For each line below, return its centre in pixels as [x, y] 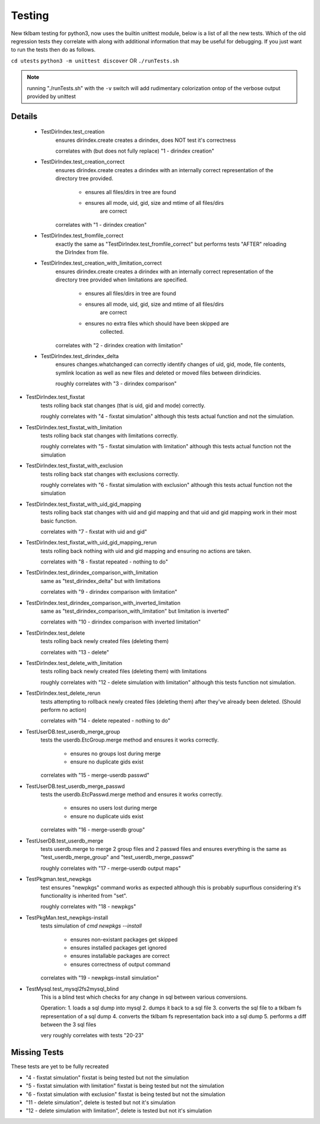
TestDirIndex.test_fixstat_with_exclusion [74, 466]
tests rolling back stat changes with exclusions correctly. [110, 474]
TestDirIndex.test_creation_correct [83, 162]
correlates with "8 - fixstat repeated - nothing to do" [104, 562]
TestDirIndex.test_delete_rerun [63, 693]
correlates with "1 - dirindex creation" [101, 224]
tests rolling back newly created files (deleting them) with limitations [124, 672]
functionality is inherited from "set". [84, 895]
